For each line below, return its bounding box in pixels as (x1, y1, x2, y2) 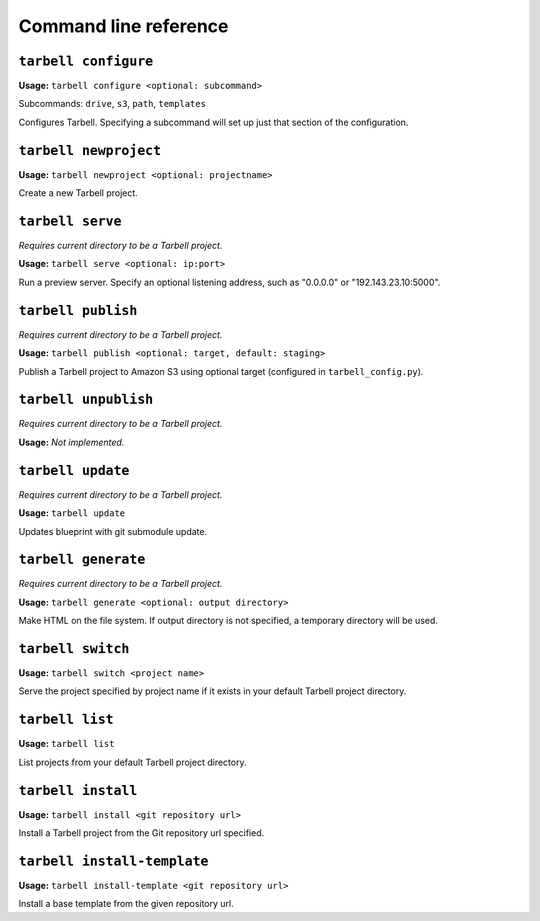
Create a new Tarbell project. (18, 187, 139, 199)
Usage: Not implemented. (18, 436, 125, 448)
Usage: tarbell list (18, 738, 115, 750)
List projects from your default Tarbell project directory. (18, 756, 247, 768)
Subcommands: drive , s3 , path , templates (18, 98, 207, 110)
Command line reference (18, 15, 229, 37)
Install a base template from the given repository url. (18, 898, 234, 910)
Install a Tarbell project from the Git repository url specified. (18, 827, 265, 839)
